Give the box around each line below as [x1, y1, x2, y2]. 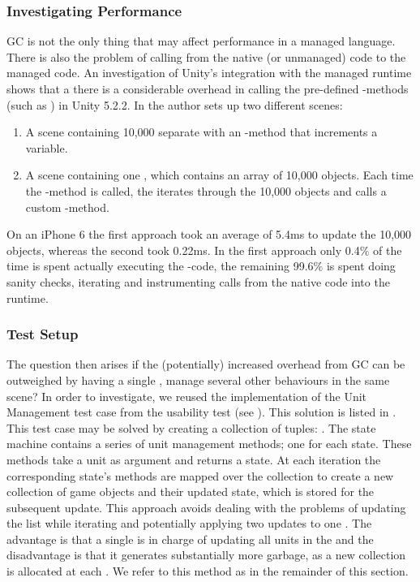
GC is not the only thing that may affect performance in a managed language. [6, 32, 396, 50]
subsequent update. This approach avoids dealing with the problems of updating [6, 498, 406, 515]
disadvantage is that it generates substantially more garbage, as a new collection [6, 546, 406, 563]
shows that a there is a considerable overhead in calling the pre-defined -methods [6, 80, 409, 97]
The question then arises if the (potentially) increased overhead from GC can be [6, 356, 405, 373]
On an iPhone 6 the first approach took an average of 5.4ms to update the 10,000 [6, 226, 412, 243]
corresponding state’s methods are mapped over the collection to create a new [6, 467, 394, 484]
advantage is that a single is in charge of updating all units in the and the [6, 530, 374, 547]
